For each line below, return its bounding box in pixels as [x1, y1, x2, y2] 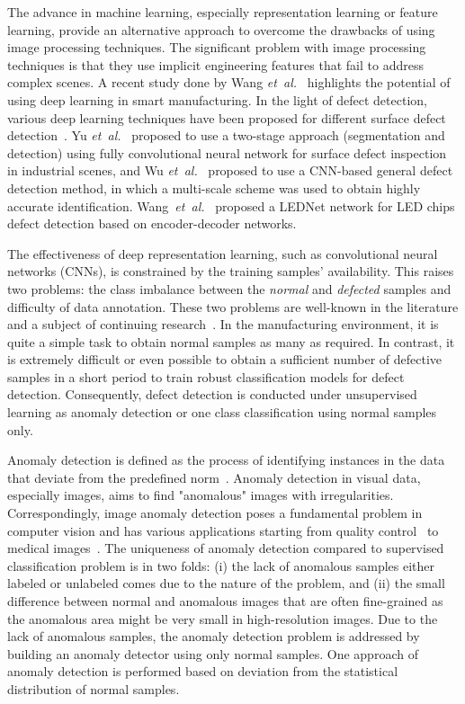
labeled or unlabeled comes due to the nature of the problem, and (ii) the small [7, 574, 445, 593]
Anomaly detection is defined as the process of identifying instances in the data [7, 450, 445, 469]
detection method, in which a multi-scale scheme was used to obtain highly [7, 178, 421, 197]
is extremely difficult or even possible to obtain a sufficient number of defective [7, 350, 442, 369]
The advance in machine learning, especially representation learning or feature [7, 3, 438, 21]
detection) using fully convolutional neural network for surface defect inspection [7, 143, 447, 162]
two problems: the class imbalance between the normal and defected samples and [7, 279, 452, 298]
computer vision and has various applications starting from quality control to [7, 521, 439, 539]
